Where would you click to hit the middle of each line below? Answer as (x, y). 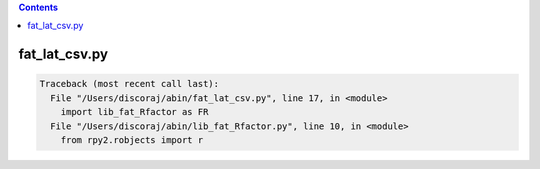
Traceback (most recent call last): (129, 84)
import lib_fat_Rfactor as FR (134, 112)
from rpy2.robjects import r (132, 139)
